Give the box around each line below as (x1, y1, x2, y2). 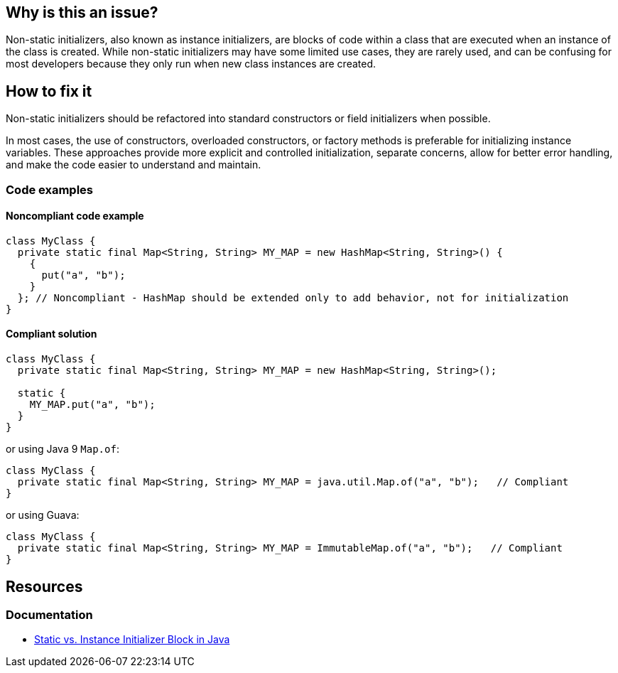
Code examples (6, 182, 94, 197)
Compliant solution (6, 328, 97, 340)
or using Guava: (6, 509, 80, 522)
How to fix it (6, 82, 92, 100)
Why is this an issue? (6, 4, 158, 21)
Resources (6, 577, 83, 596)
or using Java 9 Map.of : (6, 443, 119, 456)
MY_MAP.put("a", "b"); (29, 399, 156, 411)
